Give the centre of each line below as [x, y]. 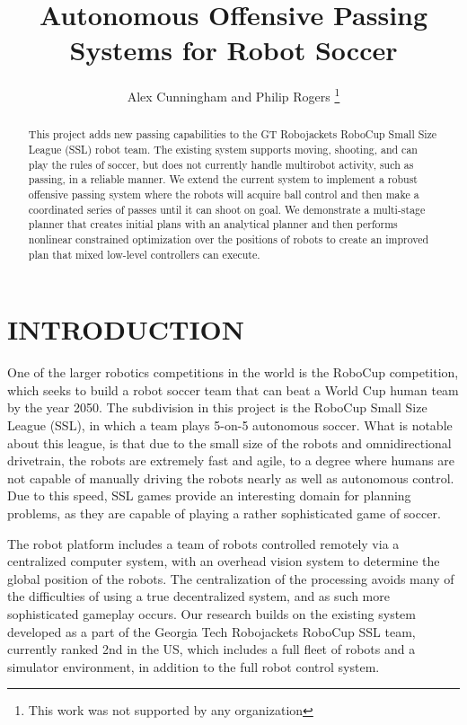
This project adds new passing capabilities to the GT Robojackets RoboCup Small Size [233, 134]
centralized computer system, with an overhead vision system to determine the [224, 561]
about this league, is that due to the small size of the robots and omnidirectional [229, 442]
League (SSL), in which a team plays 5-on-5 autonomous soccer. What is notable [230, 424]
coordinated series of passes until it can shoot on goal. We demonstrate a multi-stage [227, 209]
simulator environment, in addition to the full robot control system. [194, 666]
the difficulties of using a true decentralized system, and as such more [198, 596]
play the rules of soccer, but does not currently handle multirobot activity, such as [221, 164]
